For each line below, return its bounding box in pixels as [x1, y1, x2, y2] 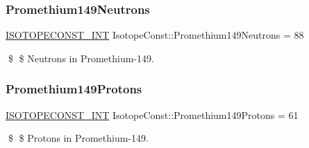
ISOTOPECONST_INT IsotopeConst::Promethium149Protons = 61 [6, 107, 299, 122]
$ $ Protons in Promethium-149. [8, 131, 149, 145]
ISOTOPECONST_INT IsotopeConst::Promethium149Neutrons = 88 [6, 28, 304, 42]
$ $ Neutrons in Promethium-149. [8, 50, 154, 65]
